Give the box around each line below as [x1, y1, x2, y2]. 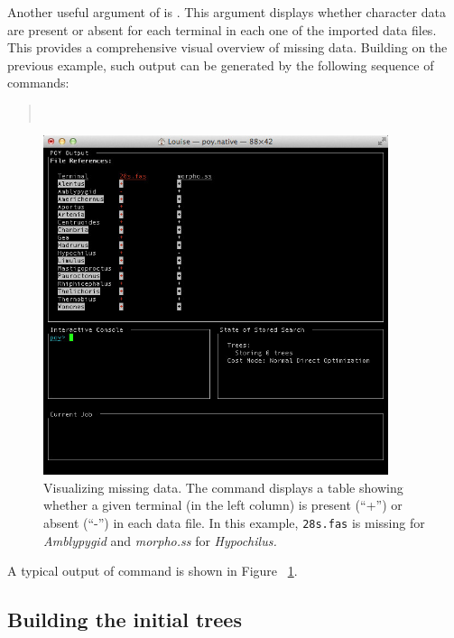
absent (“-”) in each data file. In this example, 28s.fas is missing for [43, 513, 425, 532]
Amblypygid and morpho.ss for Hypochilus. [43, 531, 277, 550]
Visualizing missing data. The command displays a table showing [43, 477, 403, 496]
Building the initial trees [7, 606, 242, 633]
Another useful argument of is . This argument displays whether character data [7, 3, 446, 21]
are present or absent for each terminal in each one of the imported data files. [7, 20, 437, 39]
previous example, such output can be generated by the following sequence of [7, 55, 434, 74]
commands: [7, 73, 69, 92]
